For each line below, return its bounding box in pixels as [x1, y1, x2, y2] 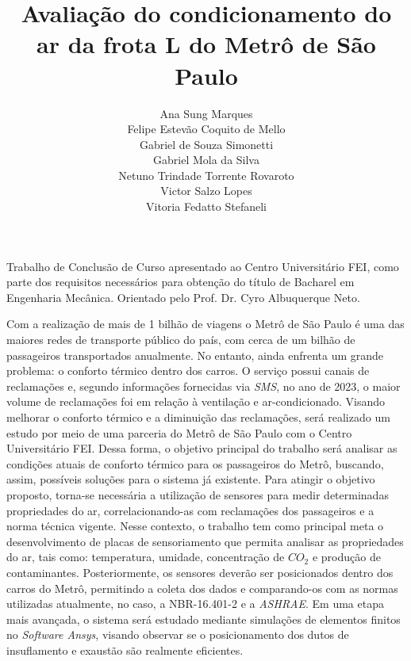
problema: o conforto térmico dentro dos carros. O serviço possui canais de [6, 362, 370, 379]
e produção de [312, 548, 381, 565]
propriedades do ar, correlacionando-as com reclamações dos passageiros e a [6, 502, 375, 518]
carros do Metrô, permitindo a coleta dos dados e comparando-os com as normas [6, 579, 398, 596]
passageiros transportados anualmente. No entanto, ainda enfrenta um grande [6, 346, 384, 363]
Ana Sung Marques [159, 105, 253, 121]
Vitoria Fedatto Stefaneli [146, 198, 267, 215]
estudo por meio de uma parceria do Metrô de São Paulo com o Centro [6, 424, 352, 441]
